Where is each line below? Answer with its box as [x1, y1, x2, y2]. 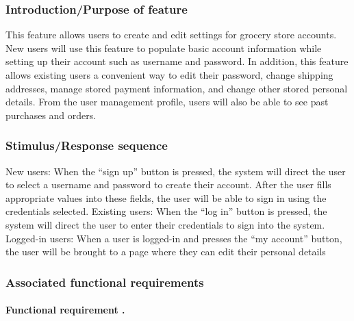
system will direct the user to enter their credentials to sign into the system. [5, 217, 325, 231]
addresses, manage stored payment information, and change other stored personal [5, 81, 348, 95]
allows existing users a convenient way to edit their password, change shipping [5, 68, 333, 81]
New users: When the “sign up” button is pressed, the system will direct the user [5, 164, 346, 178]
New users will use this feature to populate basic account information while [5, 40, 322, 55]
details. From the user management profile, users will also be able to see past [5, 94, 329, 109]
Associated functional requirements [5, 273, 204, 290]
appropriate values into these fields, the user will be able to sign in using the [5, 190, 327, 205]
